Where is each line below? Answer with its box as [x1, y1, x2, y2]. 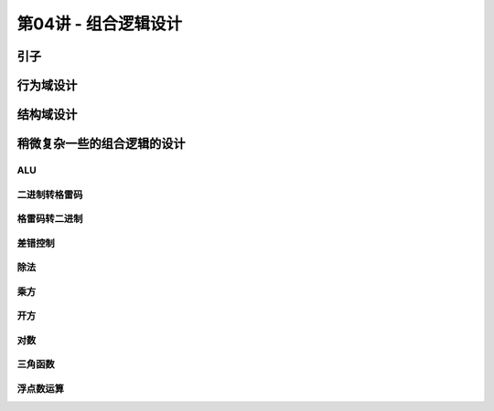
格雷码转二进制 [16, 213, 83, 226]
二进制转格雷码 [16, 188, 83, 201]
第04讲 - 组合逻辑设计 [16, 14, 183, 34]
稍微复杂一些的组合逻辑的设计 [16, 136, 186, 152]
